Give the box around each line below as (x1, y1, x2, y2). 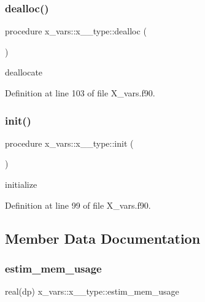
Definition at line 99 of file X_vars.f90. (5, 198, 151, 211)
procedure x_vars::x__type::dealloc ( (5, 25, 147, 37)
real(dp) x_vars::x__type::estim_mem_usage (5, 285, 179, 298)
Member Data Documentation (5, 228, 201, 247)
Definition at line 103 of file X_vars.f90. (5, 87, 155, 99)
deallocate (5, 66, 43, 79)
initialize (5, 178, 37, 190)
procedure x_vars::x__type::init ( (5, 136, 134, 149)
